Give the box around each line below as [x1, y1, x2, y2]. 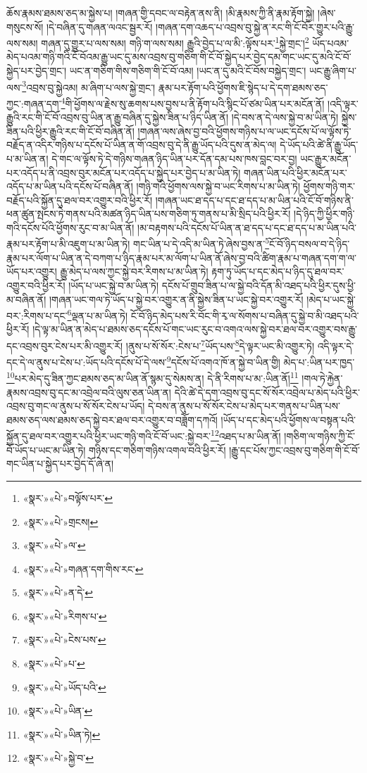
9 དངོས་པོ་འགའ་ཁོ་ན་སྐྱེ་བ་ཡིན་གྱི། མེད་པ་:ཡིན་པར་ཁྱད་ [166, 353, 355, 369]
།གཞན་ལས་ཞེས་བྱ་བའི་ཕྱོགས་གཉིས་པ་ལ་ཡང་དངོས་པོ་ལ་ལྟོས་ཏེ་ [137, 123, 352, 138]
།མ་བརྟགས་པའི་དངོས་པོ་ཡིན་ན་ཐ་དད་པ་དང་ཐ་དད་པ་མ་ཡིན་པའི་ [137, 220, 357, 234]
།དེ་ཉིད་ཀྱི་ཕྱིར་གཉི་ [294, 206, 355, 221]
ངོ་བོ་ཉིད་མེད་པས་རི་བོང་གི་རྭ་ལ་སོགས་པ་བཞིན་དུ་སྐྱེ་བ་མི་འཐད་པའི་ [130, 308, 359, 322]
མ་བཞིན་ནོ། [6, 291, 46, 306]
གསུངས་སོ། [6, 19, 44, 34]
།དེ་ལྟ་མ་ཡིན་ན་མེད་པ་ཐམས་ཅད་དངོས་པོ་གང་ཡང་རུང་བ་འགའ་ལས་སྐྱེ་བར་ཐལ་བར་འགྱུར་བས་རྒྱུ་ [32, 322, 357, 337]
